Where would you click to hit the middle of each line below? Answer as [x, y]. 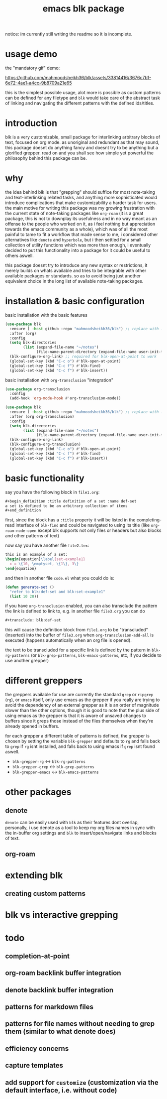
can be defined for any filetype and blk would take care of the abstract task [83, 98]
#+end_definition [23, 510]
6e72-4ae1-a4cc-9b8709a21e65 [39, 83]
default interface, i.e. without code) [61, 1090]
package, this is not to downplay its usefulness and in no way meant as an [81, 219]
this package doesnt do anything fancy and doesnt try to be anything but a [82, 148]
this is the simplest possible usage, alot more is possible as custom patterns [83, 93]
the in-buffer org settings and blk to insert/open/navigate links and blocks [81, 833]
